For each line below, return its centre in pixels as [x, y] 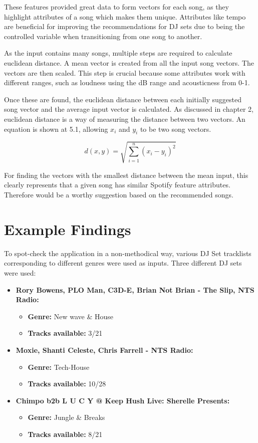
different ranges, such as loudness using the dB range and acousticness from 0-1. [127, 82]
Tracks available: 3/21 [65, 333]
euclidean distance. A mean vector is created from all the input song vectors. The [129, 62]
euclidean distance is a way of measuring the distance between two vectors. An [125, 119]
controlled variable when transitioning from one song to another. [103, 36]
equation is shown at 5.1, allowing [56, 129]
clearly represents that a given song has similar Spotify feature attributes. [117, 185]
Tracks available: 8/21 [65, 434]
